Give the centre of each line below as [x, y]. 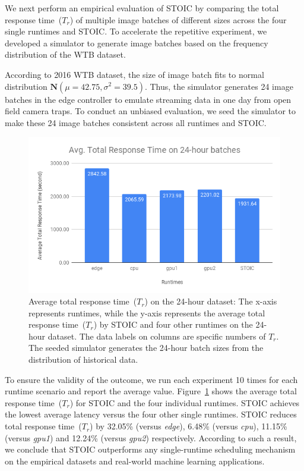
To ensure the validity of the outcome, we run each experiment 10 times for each [151, 379]
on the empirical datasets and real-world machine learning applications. [135, 461]
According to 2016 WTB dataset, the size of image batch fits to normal [134, 74]
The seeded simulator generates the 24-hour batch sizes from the [146, 348]
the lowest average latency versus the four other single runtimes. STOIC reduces [151, 414]
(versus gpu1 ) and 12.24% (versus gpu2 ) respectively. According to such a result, [151, 437]
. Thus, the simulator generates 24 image [219, 86]
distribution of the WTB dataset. [65, 54]
